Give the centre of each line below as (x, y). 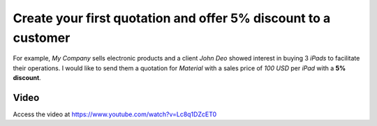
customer (42, 38)
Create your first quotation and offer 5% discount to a (172, 18)
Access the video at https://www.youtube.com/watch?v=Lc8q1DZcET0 (115, 114)
